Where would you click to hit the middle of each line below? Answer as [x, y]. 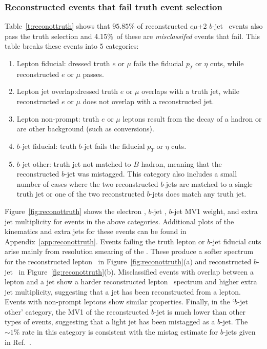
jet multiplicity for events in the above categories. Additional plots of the [119, 221]
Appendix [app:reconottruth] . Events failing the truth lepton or [105, 241]
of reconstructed [162, 26]
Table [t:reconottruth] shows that [57, 26]
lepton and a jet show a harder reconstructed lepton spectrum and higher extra [131, 282]
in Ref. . [18, 342]
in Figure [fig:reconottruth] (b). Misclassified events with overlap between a [136, 271]
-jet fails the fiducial [113, 146]
